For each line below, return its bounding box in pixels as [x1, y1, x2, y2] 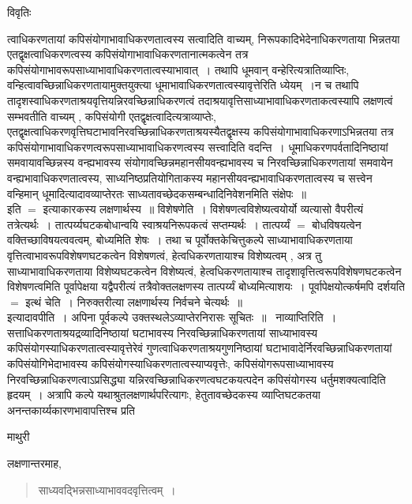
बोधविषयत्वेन [312, 216, 361, 232]
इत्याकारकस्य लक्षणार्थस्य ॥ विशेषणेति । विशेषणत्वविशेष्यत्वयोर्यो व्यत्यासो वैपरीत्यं [43, 201, 364, 217]
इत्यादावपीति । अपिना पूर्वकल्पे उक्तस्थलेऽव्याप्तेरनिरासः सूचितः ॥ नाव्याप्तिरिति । [7, 309, 337, 325]
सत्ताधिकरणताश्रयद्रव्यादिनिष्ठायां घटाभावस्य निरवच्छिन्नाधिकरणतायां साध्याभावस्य [7, 324, 317, 340]
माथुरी [7, 428, 30, 445]
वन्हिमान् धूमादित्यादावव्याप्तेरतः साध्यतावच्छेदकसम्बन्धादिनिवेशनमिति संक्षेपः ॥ [7, 185, 306, 201]
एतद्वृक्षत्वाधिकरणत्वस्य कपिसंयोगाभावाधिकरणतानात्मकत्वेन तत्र [7, 46, 249, 62]
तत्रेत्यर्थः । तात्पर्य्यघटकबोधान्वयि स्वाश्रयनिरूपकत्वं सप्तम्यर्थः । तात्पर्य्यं [7, 216, 290, 232]
